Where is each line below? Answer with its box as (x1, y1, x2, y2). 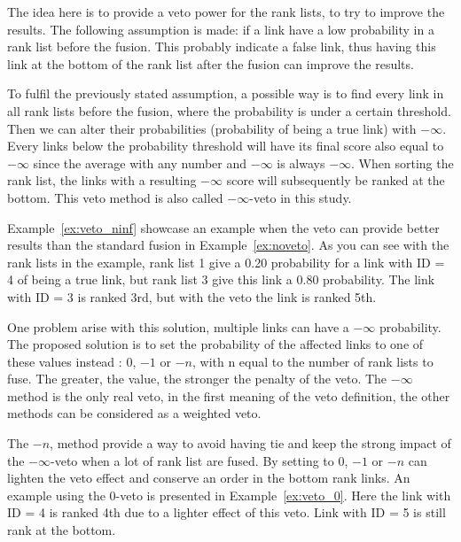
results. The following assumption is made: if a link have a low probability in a (7, 19, 434, 38)
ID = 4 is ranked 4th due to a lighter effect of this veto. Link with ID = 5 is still (7, 503, 446, 522)
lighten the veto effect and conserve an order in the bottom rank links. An (7, 468, 410, 487)
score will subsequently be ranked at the (226, 171, 445, 190)
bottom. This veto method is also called (7, 188, 223, 206)
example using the (7, 485, 105, 504)
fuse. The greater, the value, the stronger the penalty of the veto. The (7, 369, 387, 388)
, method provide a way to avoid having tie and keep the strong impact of (50, 434, 451, 453)
